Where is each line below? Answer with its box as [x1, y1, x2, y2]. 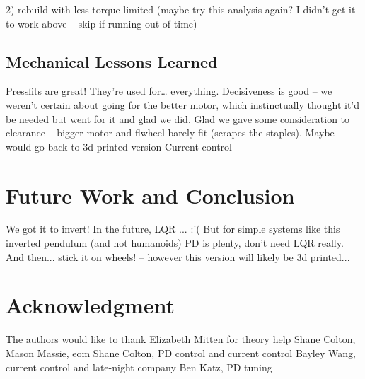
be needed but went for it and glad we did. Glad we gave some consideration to [6, 111, 350, 126]
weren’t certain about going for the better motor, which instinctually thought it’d [6, 97, 360, 112]
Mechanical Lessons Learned [6, 50, 218, 72]
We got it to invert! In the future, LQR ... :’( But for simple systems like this [6, 221, 340, 236]
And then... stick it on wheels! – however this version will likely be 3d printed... [6, 249, 350, 264]
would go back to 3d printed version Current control [6, 139, 232, 153]
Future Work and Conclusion [6, 180, 295, 209]
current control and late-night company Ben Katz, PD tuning [6, 359, 272, 374]
